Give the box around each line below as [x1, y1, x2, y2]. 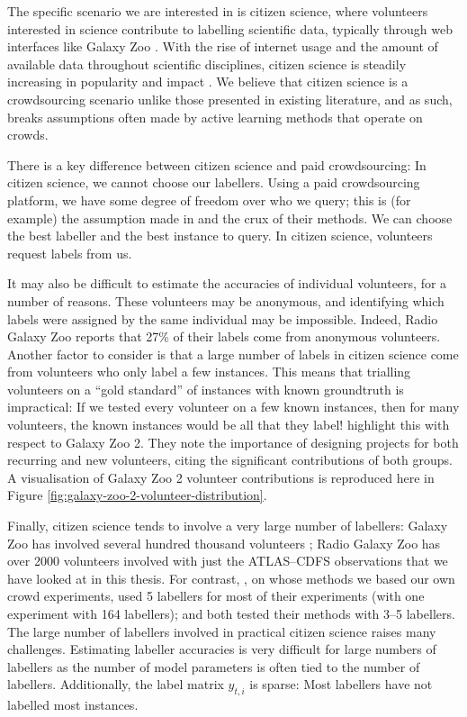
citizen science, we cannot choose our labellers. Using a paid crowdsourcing [7, 173, 420, 192]
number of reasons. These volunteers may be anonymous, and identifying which [7, 291, 445, 310]
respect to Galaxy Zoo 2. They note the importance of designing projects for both [7, 432, 459, 451]
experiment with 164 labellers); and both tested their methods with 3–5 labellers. [7, 604, 455, 622]
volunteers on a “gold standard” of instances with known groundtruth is [7, 379, 404, 398]
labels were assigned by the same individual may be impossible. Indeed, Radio [7, 309, 438, 328]
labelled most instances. [7, 695, 139, 714]
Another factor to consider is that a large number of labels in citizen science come [7, 344, 459, 363]
